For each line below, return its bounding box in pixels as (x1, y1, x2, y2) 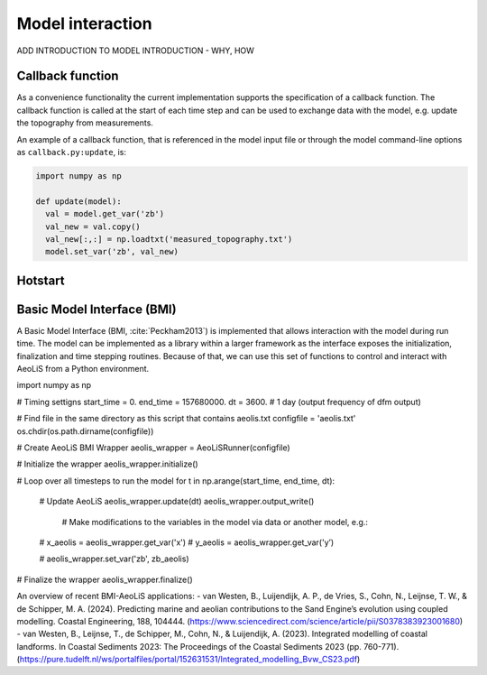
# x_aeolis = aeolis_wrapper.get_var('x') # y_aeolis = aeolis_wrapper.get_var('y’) (39, 537, 335, 548)
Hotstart (16, 273, 65, 288)
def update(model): (35, 196, 122, 207)
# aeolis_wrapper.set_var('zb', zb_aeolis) (39, 553, 189, 564)
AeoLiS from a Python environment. (16, 364, 150, 374)
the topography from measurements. (16, 117, 153, 128)
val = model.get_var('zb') (45, 208, 165, 219)
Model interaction (16, 14, 152, 33)
